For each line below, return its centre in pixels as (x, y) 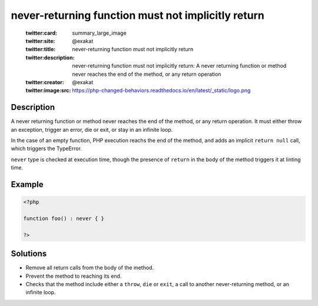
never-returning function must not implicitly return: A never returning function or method (179, 66)
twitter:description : (50, 57)
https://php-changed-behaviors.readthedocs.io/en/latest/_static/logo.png (161, 91)
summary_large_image (99, 33)
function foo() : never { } (64, 218)
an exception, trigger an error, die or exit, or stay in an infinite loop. (92, 129)
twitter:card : (42, 33)
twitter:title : (41, 49)
